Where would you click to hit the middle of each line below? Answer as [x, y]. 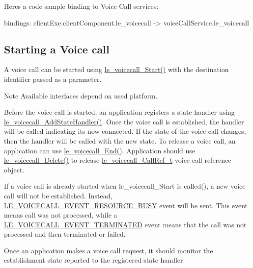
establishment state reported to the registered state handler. [95, 260]
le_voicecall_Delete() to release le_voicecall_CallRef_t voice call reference [118, 160]
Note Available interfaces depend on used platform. [81, 95]
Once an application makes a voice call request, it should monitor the [109, 250]
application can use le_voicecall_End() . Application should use [99, 150]
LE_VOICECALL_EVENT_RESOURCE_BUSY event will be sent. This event [126, 205]
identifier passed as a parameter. [53, 79]
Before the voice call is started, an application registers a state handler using [119, 112]
